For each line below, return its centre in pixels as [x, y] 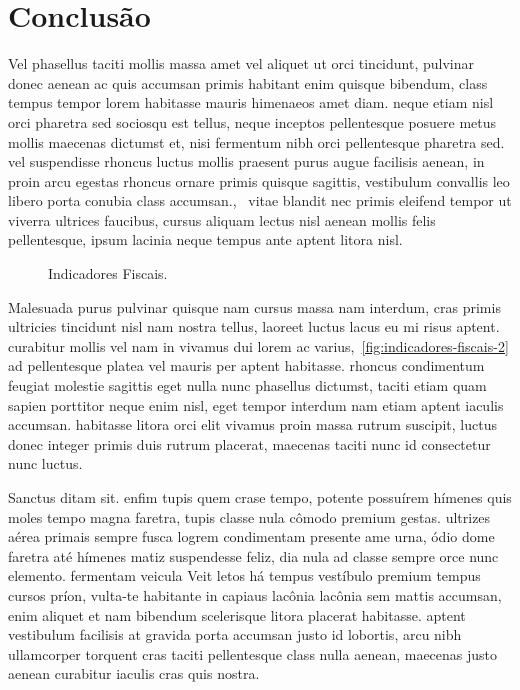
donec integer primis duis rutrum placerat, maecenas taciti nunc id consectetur [249, 443]
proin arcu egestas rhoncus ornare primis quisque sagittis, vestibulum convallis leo [259, 180]
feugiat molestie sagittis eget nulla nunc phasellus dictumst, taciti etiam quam [247, 385]
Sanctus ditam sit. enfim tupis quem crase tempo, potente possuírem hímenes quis [260, 497]
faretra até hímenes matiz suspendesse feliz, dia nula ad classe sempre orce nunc [253, 555]
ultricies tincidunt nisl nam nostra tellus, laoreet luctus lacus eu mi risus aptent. [254, 326]
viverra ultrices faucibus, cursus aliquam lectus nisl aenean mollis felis [222, 219]
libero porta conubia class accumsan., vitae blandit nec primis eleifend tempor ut [260, 200]
